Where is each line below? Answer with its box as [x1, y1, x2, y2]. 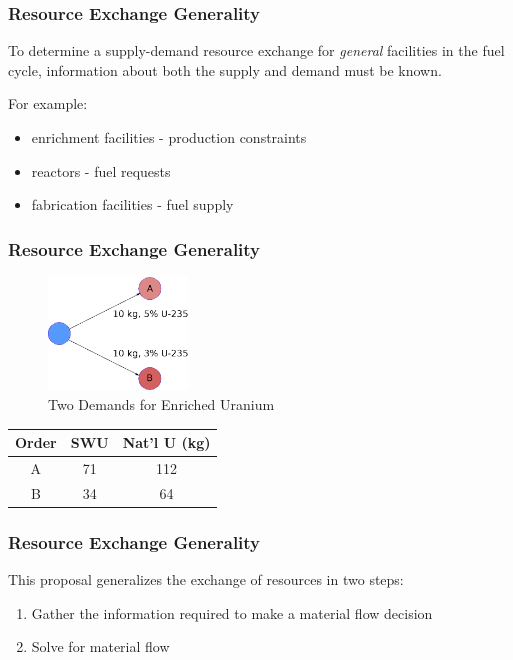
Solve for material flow [31, 636, 170, 657]
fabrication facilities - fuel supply [31, 194, 234, 215]
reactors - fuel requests [31, 160, 171, 181]
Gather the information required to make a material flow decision [31, 602, 433, 623]
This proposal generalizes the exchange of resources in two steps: [8, 569, 404, 590]
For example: [8, 93, 88, 114]
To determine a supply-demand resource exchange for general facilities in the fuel [8, 40, 505, 61]
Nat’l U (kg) [122, 432, 211, 453]
